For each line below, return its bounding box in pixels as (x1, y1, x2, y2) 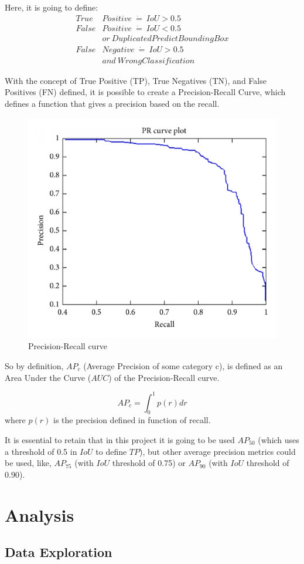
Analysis (5, 502, 74, 526)
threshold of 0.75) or (112, 457, 186, 469)
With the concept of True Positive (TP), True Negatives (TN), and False (5, 74, 267, 86)
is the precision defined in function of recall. (53, 414, 211, 426)
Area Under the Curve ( (5, 371, 91, 383)
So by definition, (5, 359, 64, 372)
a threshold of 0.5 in (5, 445, 77, 457)
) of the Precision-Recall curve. (108, 371, 220, 383)
